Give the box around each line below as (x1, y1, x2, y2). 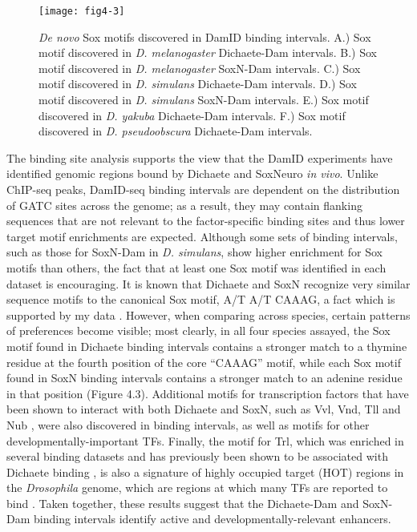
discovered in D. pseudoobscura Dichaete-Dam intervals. (38, 123, 313, 139)
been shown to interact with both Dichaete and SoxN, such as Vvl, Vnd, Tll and (6, 401, 401, 417)
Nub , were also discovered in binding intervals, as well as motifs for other (6, 416, 370, 433)
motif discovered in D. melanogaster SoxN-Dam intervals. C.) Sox (38, 59, 361, 76)
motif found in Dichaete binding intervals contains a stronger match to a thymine (6, 337, 407, 354)
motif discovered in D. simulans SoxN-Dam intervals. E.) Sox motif (38, 91, 369, 108)
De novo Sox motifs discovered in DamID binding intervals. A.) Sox (38, 28, 371, 45)
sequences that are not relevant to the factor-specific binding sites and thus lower (6, 212, 405, 229)
